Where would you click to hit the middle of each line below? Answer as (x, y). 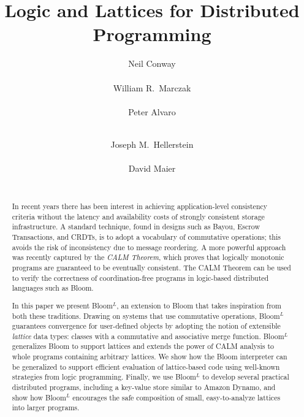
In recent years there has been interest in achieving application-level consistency (140, 206)
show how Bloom (39, 397)
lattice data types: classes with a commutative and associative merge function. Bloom (148, 336)
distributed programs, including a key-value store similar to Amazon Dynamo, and (144, 387)
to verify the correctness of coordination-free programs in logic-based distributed (140, 277)
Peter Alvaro (152, 111)
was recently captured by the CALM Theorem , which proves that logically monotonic (148, 257)
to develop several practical (246, 377)
